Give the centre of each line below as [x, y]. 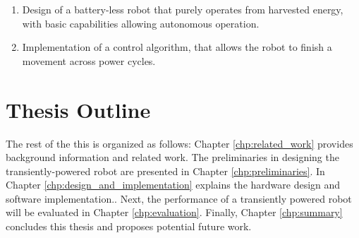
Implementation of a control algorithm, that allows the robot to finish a [177, 47]
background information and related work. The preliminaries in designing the [172, 157]
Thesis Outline [78, 109]
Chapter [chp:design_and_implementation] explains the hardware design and [173, 185]
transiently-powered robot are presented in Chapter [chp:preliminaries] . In [165, 171]
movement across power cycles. [89, 60]
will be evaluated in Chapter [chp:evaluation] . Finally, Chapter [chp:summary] [174, 212]
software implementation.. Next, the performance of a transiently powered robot [179, 198]
